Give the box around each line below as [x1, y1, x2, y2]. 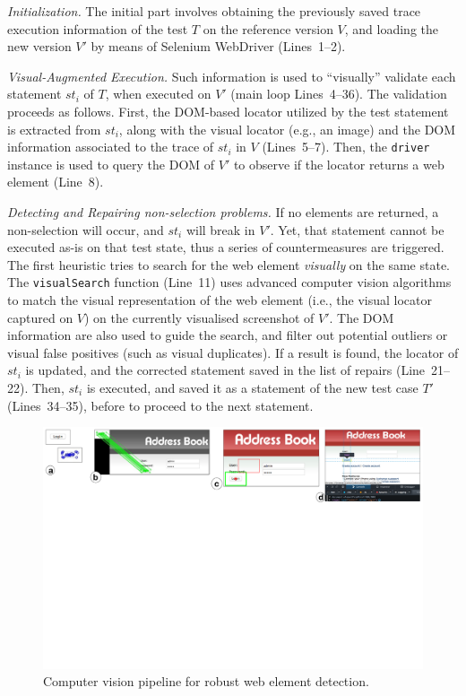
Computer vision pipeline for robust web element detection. [43, 672, 369, 691]
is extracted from [7, 119, 101, 138]
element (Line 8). [7, 172, 104, 191]
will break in [186, 220, 255, 239]
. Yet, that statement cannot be [270, 220, 444, 239]
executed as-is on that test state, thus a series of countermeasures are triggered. [7, 238, 444, 257]
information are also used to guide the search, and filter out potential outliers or [7, 326, 448, 344]
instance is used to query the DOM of [7, 154, 215, 173]
